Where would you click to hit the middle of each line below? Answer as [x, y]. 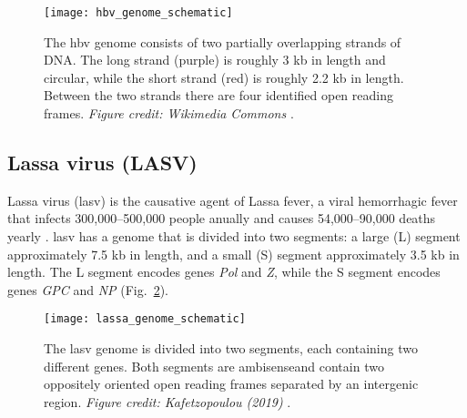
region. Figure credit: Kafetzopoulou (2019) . [168, 401]
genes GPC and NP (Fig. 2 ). [88, 289]
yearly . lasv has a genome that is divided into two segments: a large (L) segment [234, 236]
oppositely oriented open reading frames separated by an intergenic [231, 384]
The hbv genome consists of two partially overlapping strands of [223, 41]
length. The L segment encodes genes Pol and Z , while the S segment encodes [224, 272]
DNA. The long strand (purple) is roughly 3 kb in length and [215, 60]
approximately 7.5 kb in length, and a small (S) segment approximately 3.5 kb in [233, 254]
